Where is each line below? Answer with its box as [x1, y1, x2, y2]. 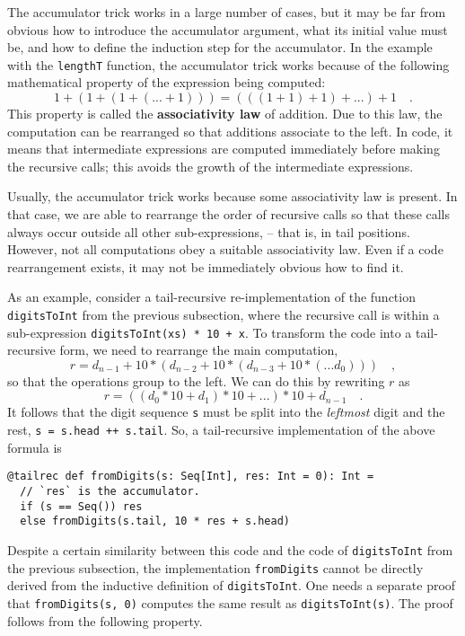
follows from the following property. [7, 611, 203, 630]
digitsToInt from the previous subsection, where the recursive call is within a [7, 305, 440, 323]
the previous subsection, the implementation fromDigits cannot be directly [7, 558, 424, 577]
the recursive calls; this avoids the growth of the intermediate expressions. [7, 156, 414, 175]
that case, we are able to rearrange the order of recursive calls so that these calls [7, 205, 451, 223]
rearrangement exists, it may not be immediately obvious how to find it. [7, 257, 404, 276]
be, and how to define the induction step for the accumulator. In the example [7, 38, 433, 57]
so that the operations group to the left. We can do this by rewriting [7, 371, 385, 390]
